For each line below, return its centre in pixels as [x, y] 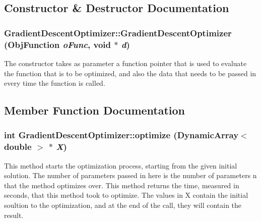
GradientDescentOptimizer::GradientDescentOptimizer [118, 33]
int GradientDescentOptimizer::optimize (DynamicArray [121, 135]
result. [14, 215]
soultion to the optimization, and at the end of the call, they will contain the [123, 205]
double [18, 147]
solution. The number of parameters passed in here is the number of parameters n [130, 175]
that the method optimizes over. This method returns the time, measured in [122, 185]
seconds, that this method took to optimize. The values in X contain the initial [126, 195]
